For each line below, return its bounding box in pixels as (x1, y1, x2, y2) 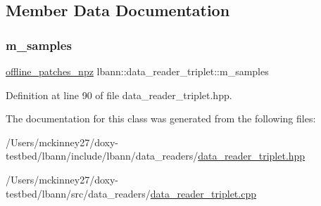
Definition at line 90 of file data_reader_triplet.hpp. (6, 87, 232, 102)
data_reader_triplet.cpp (150, 186, 256, 200)
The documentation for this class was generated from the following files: (6, 111, 316, 126)
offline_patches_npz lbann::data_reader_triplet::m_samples (6, 64, 269, 78)
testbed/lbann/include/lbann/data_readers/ (6, 148, 199, 163)
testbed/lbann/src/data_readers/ (6, 186, 151, 200)
